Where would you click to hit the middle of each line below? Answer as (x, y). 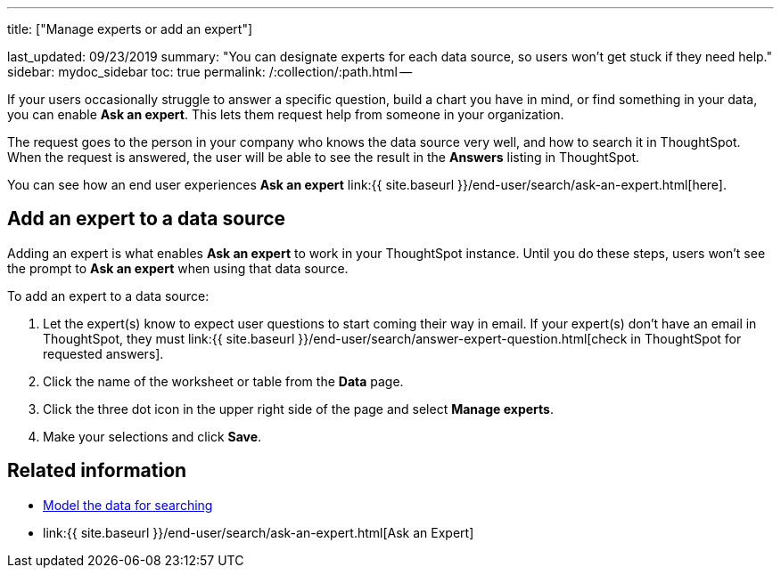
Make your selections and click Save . (152, 436)
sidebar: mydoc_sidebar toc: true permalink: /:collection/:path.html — (210, 72)
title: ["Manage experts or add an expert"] (130, 29)
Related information (97, 471)
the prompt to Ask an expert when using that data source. (178, 268)
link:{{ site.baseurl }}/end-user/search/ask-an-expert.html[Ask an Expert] (259, 532)
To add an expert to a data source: (108, 296)
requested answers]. (103, 353)
